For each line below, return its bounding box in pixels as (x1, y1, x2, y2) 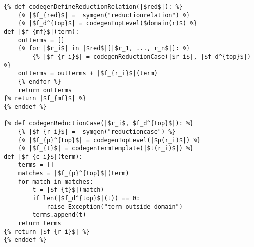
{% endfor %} (18, 78, 61, 85)
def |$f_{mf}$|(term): (4, 28, 79, 35)
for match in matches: (18, 178, 93, 185)
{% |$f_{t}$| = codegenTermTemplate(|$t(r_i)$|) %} (18, 145, 194, 152)
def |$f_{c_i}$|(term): (4, 153, 83, 160)
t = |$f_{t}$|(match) (32, 186, 104, 194)
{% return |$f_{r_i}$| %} (4, 228, 90, 235)
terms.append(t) (32, 211, 86, 219)
